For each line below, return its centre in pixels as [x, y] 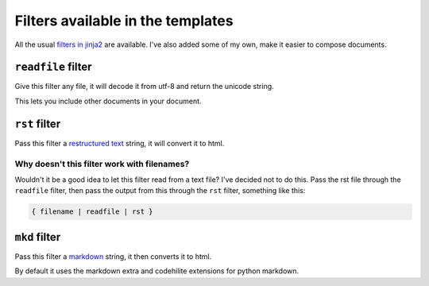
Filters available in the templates [124, 21]
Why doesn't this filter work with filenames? [102, 164]
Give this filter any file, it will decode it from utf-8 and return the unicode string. [144, 87]
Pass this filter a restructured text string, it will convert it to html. [120, 143]
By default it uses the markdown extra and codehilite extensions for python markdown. [157, 271]
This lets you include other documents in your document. [108, 101]
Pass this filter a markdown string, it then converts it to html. [113, 256]
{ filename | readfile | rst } [93, 212]
